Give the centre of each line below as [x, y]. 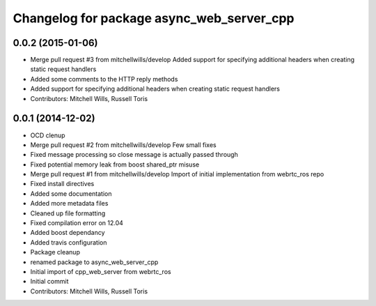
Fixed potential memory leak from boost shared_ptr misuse [115, 165]
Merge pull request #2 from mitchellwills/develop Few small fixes [123, 145]
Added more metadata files [69, 204]
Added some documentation [71, 193]
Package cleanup [55, 252]
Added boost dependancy [68, 233]
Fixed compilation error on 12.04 [77, 223]
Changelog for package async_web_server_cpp [154, 18]
